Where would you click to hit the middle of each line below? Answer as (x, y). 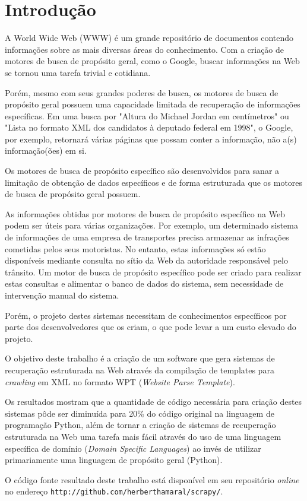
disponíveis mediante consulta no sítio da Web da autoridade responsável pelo (146, 260)
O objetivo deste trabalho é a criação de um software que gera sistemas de (140, 358)
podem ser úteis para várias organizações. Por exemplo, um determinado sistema (151, 225)
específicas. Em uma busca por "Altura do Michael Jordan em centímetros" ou (147, 115)
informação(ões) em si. (46, 150)
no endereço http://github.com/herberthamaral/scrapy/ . (114, 491)
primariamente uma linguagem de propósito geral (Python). (114, 460)
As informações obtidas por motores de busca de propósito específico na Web (145, 213)
